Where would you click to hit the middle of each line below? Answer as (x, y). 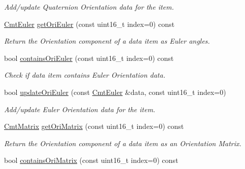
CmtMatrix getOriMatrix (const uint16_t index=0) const (94, 126)
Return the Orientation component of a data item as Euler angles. (107, 41)
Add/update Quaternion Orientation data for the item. (89, 7)
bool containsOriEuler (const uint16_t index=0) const (89, 58)
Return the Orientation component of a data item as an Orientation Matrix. (123, 143)
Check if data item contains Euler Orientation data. (85, 75)
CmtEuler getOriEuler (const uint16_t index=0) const (89, 24)
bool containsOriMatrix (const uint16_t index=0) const (91, 160)
